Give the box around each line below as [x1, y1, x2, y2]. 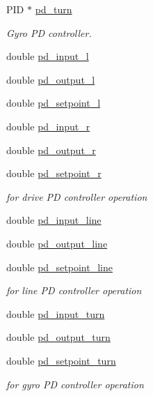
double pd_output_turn [6, 330, 111, 344]
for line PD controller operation [6, 283, 142, 298]
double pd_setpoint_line [6, 259, 113, 274]
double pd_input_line [6, 213, 102, 227]
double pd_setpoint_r [6, 166, 102, 181]
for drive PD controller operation [6, 189, 147, 204]
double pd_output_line [6, 236, 108, 250]
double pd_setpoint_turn [6, 353, 116, 367]
